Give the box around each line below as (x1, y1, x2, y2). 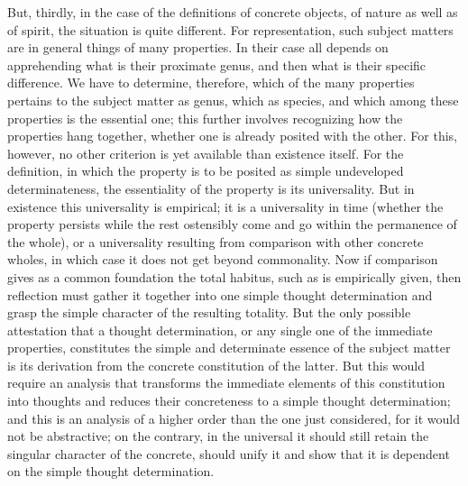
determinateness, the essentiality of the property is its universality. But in (7, 179, 415, 197)
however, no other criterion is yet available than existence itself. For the (7, 143, 404, 162)
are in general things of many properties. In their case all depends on (7, 38, 389, 57)
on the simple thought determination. (7, 462, 215, 481)
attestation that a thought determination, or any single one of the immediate (7, 320, 433, 339)
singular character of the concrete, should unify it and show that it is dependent (7, 444, 450, 463)
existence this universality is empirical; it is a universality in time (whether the (7, 197, 444, 215)
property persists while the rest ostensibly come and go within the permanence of (7, 215, 457, 234)
